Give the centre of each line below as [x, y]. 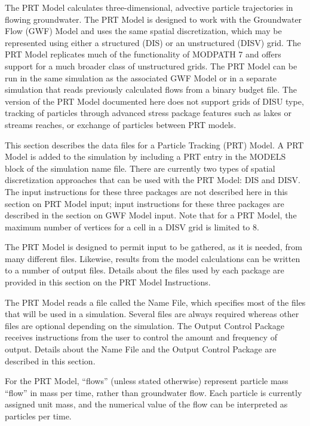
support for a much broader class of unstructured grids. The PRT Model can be [151, 66]
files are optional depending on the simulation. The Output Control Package [145, 325]
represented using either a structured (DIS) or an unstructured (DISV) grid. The [153, 42]
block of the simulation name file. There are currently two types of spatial [140, 168]
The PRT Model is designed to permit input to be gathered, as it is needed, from [154, 247]
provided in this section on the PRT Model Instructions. [108, 282]
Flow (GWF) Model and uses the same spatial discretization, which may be [143, 31]
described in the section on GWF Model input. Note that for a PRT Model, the [151, 215]
